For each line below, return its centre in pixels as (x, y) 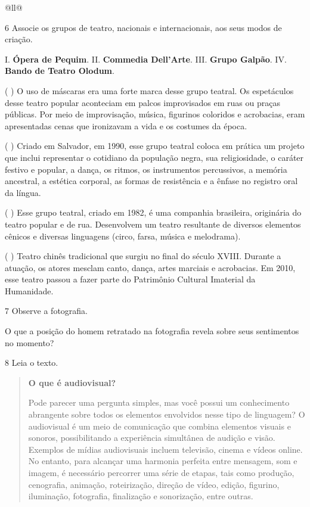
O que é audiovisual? (72, 382)
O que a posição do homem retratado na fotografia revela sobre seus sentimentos (152, 331)
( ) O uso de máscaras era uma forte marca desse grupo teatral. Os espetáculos (149, 90)
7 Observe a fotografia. (46, 311)
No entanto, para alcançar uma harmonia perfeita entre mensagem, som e (163, 461)
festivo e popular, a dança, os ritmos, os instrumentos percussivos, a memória (146, 169)
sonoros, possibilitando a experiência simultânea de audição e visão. (152, 438)
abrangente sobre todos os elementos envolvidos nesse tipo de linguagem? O (167, 414)
